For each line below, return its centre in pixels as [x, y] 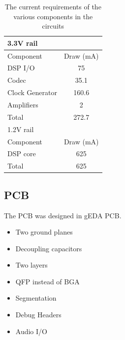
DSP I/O [21, 68]
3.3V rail [23, 43]
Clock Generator [32, 92]
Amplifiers [23, 104]
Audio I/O [31, 331]
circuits [53, 26]
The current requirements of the [53, 6]
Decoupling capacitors [49, 248]
